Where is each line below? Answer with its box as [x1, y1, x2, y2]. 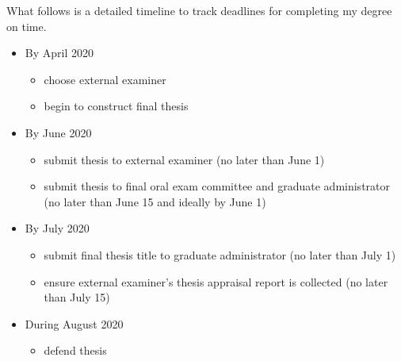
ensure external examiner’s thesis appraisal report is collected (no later [44, 273, 388, 290]
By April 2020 [25, 44, 94, 61]
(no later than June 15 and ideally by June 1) [44, 193, 266, 209]
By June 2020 [25, 124, 92, 140]
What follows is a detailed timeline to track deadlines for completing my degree [6, 2, 392, 18]
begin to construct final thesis [44, 98, 189, 114]
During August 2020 [25, 315, 124, 332]
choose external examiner [44, 71, 166, 87]
